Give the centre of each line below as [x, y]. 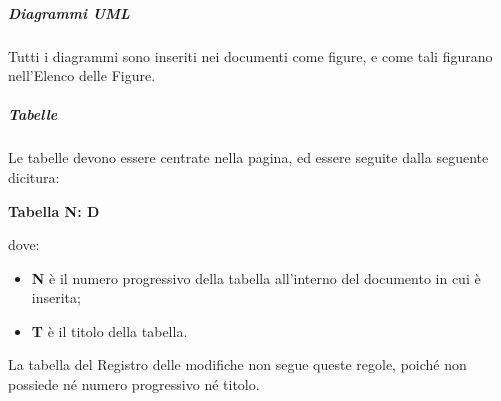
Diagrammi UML [69, 12]
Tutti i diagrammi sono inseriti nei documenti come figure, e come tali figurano [250, 55]
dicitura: [34, 176]
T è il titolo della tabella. [109, 330]
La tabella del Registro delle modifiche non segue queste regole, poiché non [237, 364]
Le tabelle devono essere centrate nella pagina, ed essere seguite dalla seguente [248, 157]
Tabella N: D [54, 210]
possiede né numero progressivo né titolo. [134, 384]
